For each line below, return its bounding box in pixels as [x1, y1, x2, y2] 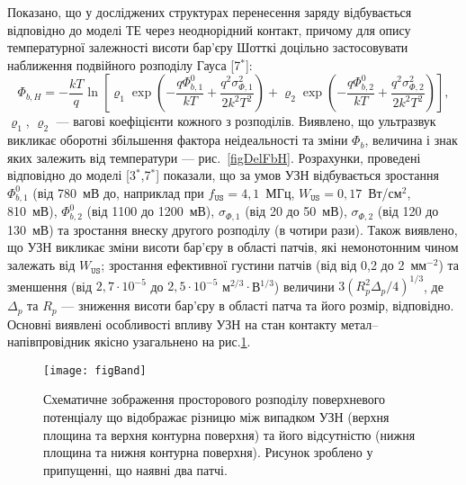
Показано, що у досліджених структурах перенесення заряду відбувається [7, 3, 412, 21]
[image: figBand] [43, 364, 147, 377]
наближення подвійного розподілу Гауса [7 [7, 55, 241, 74]
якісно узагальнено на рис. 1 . [94, 332, 251, 351]
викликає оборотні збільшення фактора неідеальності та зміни [7, 130, 348, 149]
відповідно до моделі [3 [7, 166, 136, 184]
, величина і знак [364, 130, 458, 149]
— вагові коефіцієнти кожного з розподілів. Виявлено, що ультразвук [56, 112, 436, 130]
